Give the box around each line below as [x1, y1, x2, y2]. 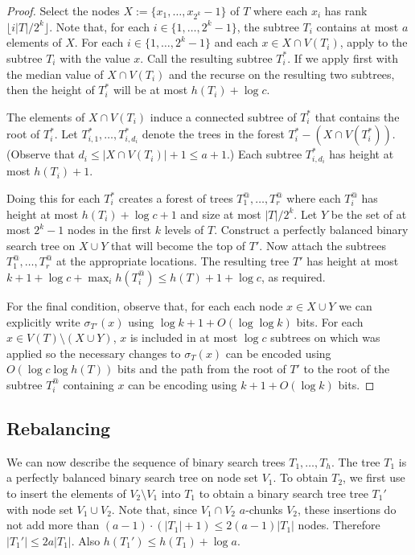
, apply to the [339, 34, 408, 51]
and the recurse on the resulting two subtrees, [169, 65, 395, 82]
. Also [71, 532, 101, 549]
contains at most [316, 18, 399, 35]
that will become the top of [110, 236, 246, 253]
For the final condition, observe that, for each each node [6, 297, 283, 314]
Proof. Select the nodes [6, 2, 120, 18]
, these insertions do [298, 500, 397, 517]
